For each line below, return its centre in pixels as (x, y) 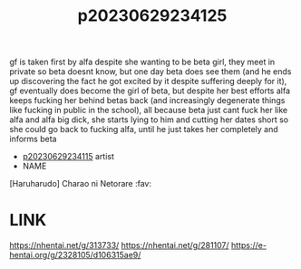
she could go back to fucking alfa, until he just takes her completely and (144, 130)
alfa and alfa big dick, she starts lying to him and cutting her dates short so (149, 120)
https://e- (249, 245)
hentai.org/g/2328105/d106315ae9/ (75, 255)
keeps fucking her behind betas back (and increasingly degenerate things (147, 101)
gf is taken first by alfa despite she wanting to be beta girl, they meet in (142, 62)
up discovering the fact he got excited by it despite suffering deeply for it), (148, 82)
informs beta (33, 139)
